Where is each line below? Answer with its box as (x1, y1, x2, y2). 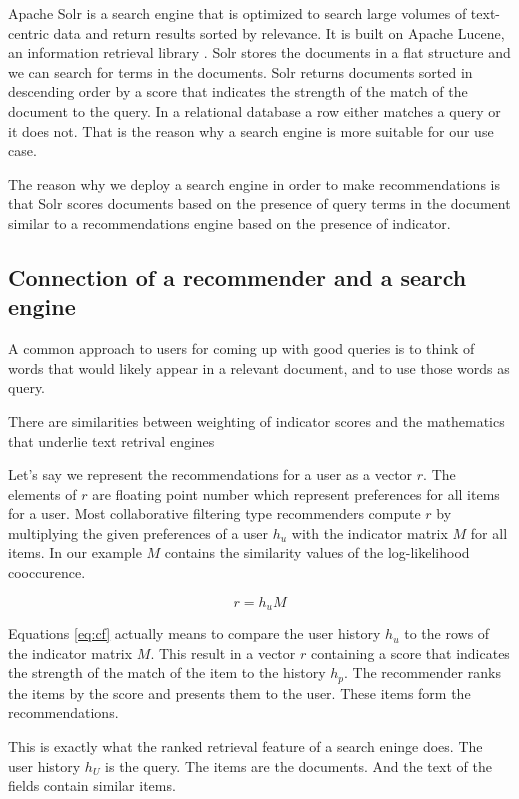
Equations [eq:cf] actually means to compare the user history (8, 623, 381, 644)
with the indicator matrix (291, 522, 448, 543)
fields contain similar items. (8, 775, 176, 796)
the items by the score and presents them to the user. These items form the (8, 682, 471, 703)
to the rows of (404, 623, 490, 644)
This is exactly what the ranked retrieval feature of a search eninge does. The (8, 735, 483, 756)
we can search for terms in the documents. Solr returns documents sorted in (8, 61, 473, 82)
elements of (8, 483, 77, 504)
